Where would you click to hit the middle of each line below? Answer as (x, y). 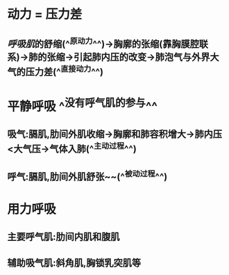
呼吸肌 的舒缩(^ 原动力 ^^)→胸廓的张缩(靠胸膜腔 (103, 42)
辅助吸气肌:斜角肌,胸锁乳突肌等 (74, 263)
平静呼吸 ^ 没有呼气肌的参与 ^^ (83, 105)
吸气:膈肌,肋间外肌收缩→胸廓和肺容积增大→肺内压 (115, 134)
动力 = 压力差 (45, 14)
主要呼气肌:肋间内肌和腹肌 (63, 237)
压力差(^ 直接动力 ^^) (65, 70)
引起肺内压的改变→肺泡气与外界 (142, 57)
